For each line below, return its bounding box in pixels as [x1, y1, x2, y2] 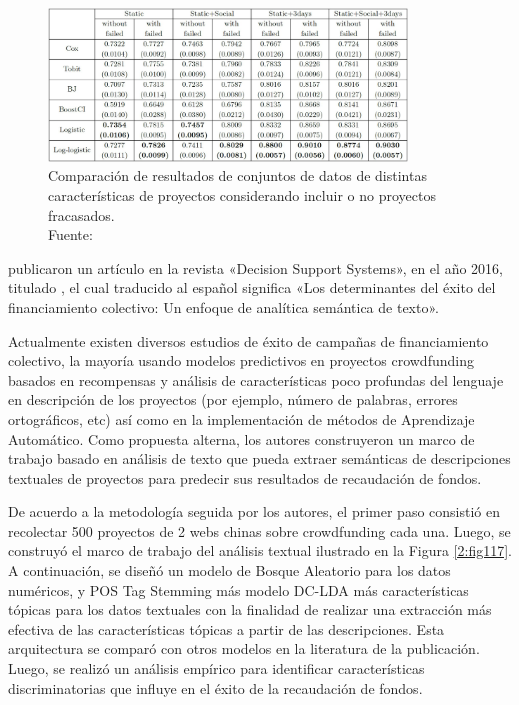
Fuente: [48, 224, 93, 245]
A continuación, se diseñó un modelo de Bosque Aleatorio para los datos [8, 560, 451, 581]
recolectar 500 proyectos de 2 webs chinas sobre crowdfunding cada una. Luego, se [8, 520, 511, 541]
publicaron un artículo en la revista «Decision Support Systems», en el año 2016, [8, 257, 503, 278]
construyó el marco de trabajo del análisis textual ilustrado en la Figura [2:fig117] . [8, 540, 512, 561]
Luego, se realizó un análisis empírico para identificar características [8, 658, 425, 679]
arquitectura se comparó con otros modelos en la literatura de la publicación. [8, 638, 480, 659]
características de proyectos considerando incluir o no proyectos [48, 184, 436, 205]
